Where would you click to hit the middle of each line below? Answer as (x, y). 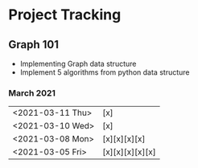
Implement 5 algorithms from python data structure (105, 72)
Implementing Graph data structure (78, 64)
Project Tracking (65, 15)
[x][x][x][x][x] (129, 152)
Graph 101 (33, 45)
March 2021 (32, 92)
